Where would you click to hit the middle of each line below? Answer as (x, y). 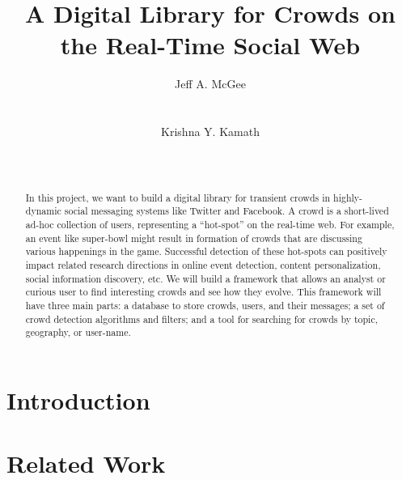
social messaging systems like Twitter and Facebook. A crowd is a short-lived (226, 211)
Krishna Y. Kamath (210, 132)
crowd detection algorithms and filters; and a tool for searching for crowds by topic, (201, 319)
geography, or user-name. (78, 332)
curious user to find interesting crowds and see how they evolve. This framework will (203, 292)
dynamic (43, 211)
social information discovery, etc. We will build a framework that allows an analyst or (205, 278)
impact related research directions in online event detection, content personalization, (203, 264)
